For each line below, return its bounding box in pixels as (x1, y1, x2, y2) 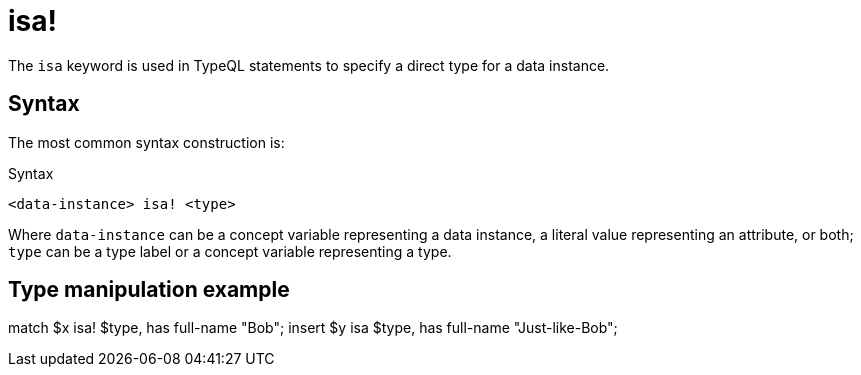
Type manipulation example (8, 277, 290, 303)
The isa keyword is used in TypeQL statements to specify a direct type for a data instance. (8, 56, 610, 74)
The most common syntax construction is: (8, 133, 285, 151)
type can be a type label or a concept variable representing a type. (8, 242, 452, 260)
